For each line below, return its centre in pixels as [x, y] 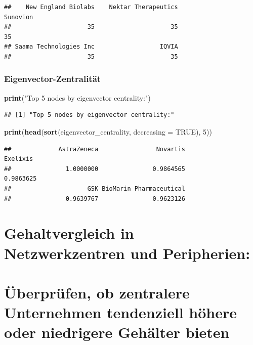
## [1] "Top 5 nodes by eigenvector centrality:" [89, 115]
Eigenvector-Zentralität [53, 79]
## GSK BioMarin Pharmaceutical [95, 188]
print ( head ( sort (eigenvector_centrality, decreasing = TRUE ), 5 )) [108, 131]
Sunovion [19, 17]
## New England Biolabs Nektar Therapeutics [91, 7]
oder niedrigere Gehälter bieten [117, 332]
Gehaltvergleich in [69, 233]
